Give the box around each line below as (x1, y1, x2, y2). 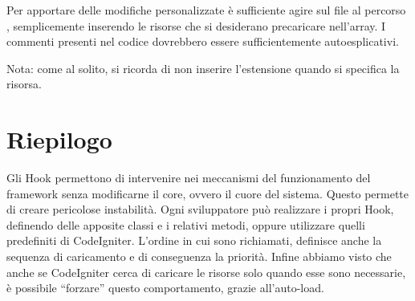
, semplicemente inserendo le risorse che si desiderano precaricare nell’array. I (6, 17, 386, 34)
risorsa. (6, 75, 42, 92)
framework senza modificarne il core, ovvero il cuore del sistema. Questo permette (6, 185, 409, 201)
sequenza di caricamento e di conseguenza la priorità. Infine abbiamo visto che (6, 248, 392, 265)
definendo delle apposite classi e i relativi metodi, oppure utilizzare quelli (6, 216, 365, 233)
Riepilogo (6, 123, 112, 156)
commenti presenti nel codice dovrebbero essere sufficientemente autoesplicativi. (6, 33, 399, 50)
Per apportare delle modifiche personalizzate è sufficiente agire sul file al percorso (6, 2, 406, 18)
